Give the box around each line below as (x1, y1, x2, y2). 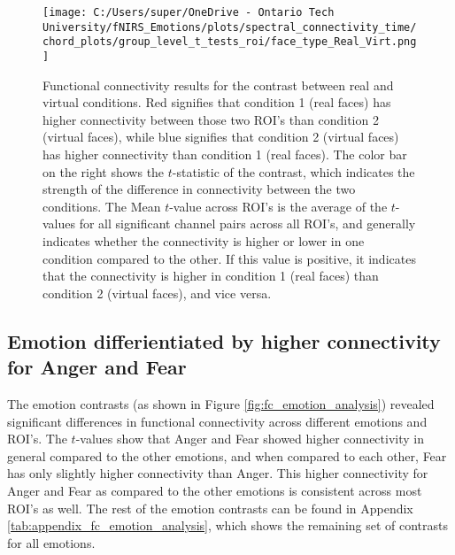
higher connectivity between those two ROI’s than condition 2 (42, 110, 379, 128)
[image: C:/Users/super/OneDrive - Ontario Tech (42, 6, 335, 19)
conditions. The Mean (42, 197, 161, 215)
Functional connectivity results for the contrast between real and (42, 75, 394, 94)
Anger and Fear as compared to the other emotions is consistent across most (7, 481, 422, 499)
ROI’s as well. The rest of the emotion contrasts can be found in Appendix (7, 498, 413, 517)
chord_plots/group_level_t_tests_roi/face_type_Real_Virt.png (42, 35, 417, 49)
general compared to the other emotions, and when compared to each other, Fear (7, 446, 447, 465)
